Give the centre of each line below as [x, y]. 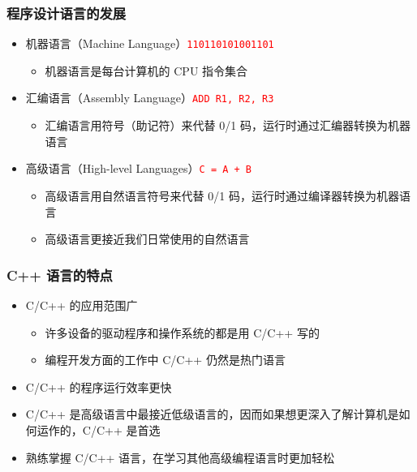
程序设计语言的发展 [67, 13]
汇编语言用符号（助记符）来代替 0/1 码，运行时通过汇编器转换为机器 [228, 125]
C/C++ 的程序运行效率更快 [99, 386]
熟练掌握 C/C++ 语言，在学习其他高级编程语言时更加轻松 [180, 457]
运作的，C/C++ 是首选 [99, 429]
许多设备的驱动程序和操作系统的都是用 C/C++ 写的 [182, 332]
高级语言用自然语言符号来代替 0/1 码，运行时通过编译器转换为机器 [222, 195]
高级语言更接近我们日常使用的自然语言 [147, 239]
